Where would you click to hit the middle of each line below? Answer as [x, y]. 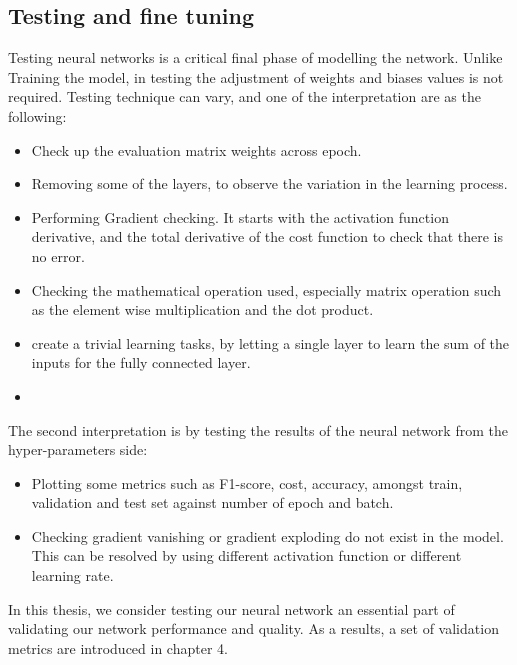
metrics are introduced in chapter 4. [118, 647]
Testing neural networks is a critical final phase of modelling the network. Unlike [255, 57]
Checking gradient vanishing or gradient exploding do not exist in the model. [267, 535]
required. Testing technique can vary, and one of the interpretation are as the [244, 96]
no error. [58, 255]
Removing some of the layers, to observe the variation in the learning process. [269, 183]
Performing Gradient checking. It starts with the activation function [240, 216]
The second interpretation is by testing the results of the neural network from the [258, 429]
